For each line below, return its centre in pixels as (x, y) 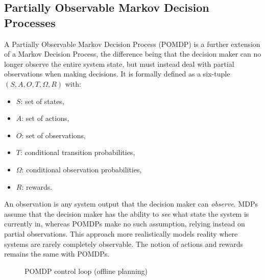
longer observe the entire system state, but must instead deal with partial (119, 63)
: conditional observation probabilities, (82, 169)
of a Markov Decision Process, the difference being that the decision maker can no (133, 54)
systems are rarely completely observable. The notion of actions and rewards (124, 244)
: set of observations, (54, 135)
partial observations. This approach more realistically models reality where (121, 233)
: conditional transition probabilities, (78, 152)
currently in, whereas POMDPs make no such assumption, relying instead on (125, 224)
